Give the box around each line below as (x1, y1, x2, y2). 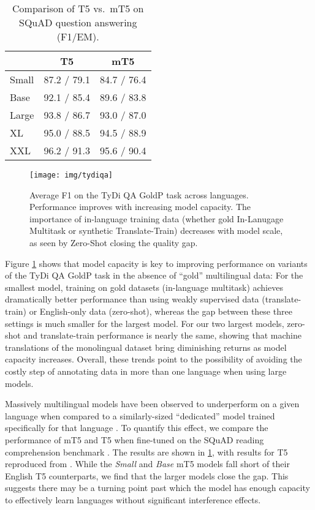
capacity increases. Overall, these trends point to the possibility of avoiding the (5, 353, 302, 366)
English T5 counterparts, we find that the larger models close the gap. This (5, 469, 289, 482)
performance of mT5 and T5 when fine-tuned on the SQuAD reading (5, 433, 264, 446)
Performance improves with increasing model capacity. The (29, 200, 251, 213)
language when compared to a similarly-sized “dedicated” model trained (5, 409, 275, 422)
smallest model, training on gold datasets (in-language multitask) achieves (5, 280, 283, 293)
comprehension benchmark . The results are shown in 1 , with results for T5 (5, 445, 288, 458)
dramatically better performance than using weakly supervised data (5, 293, 259, 306)
